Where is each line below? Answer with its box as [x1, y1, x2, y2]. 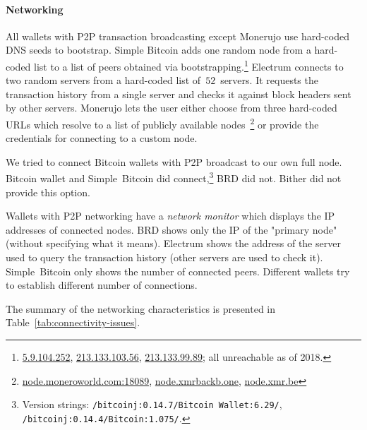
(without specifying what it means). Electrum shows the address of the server [6, 236, 341, 251]
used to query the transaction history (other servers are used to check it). [6, 250, 323, 265]
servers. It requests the [220, 73, 318, 88]
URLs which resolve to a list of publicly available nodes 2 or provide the [6, 115, 319, 131]
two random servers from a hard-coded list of [6, 73, 201, 88]
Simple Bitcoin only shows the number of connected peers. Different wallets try [6, 263, 350, 278]
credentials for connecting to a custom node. [6, 131, 198, 145]
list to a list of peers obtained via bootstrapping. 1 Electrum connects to [34, 56, 344, 73]
